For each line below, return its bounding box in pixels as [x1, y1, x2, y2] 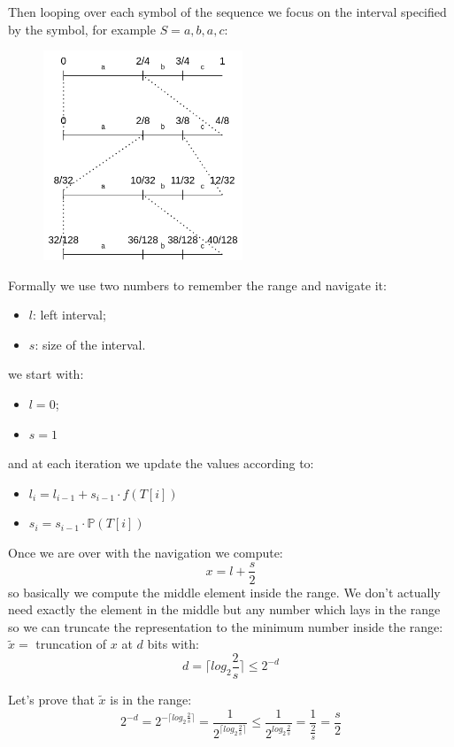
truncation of [35, 635, 107, 653]
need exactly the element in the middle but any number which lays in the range [8, 600, 441, 619]
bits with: [147, 635, 199, 653]
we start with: [8, 365, 84, 383]
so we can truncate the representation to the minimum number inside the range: [8, 617, 443, 635]
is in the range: [110, 690, 192, 708]
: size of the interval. [35, 335, 146, 353]
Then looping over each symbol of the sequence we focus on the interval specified [8, 3, 447, 20]
